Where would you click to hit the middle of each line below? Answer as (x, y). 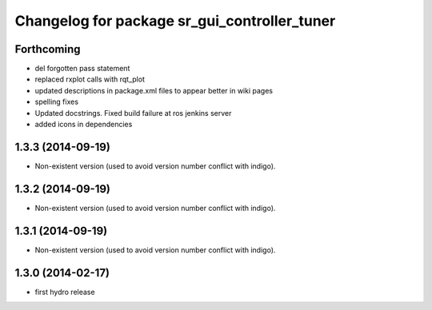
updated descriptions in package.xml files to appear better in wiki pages (154, 90)
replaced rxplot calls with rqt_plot (90, 79)
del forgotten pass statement (82, 69)
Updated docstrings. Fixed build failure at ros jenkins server (133, 113)
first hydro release (65, 292)
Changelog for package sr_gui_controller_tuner (175, 21)
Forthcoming (48, 49)
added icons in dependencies (84, 125)
